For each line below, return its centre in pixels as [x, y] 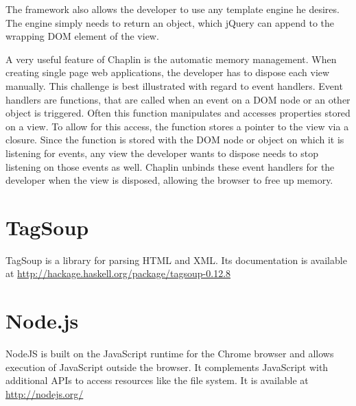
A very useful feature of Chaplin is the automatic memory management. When [171, 59]
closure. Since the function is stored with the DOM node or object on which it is [175, 140]
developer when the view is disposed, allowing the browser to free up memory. [169, 180]
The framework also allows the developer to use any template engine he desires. [173, 9]
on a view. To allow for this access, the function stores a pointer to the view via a [177, 126]
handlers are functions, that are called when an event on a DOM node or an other [178, 99]
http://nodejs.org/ [45, 393]
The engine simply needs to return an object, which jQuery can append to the [170, 22]
